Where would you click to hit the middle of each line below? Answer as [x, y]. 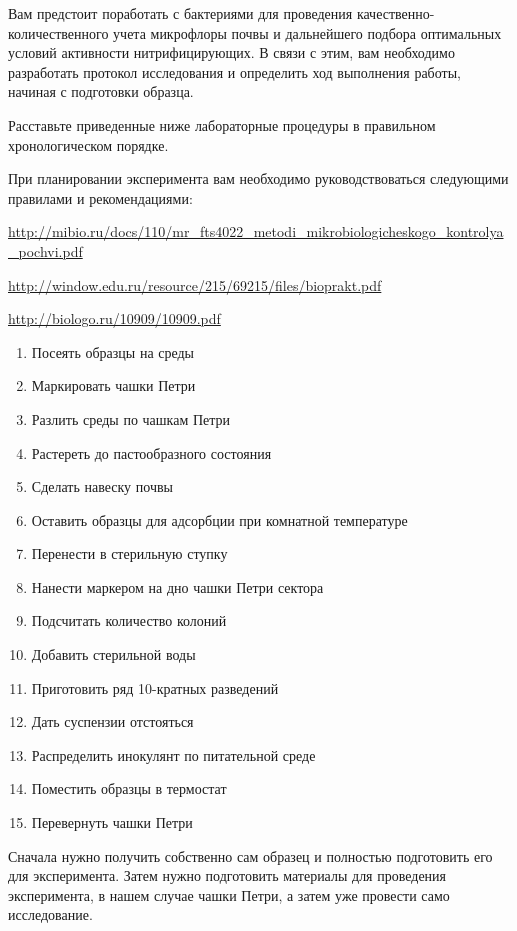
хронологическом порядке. [88, 144]
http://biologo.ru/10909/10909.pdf [114, 318]
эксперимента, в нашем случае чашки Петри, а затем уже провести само [229, 894]
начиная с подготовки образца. [101, 91]
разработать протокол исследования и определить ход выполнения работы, [234, 71]
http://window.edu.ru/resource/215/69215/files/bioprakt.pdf [195, 284]
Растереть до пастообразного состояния [151, 452]
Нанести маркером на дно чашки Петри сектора [177, 586]
